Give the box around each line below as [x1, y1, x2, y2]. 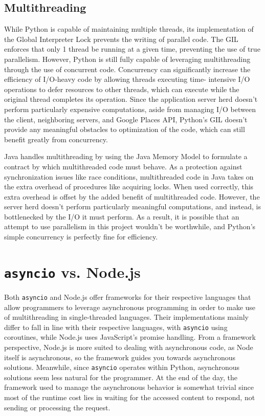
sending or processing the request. [4, 402, 111, 412]
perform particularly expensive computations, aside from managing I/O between [4, 103, 256, 114]
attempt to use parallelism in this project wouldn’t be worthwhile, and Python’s [4, 221, 256, 232]
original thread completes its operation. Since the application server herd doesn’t [4, 94, 258, 104]
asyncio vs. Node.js [4, 261, 141, 282]
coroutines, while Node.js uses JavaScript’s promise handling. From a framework [4, 332, 256, 342]
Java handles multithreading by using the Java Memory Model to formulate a [4, 151, 248, 162]
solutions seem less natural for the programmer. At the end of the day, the [4, 371, 237, 382]
